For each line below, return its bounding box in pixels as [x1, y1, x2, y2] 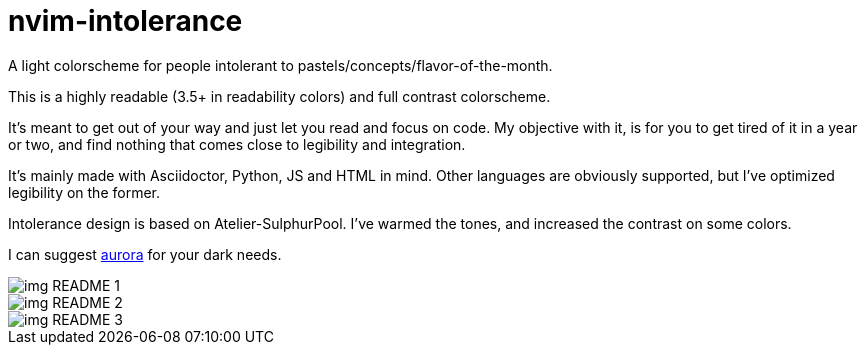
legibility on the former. [8, 183, 161, 201]
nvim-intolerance [8, 4, 243, 38]
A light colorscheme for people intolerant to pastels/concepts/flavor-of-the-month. [8, 56, 553, 74]
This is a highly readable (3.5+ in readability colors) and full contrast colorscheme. [8, 87, 551, 105]
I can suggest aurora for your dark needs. [8, 245, 282, 263]
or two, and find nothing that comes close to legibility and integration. [8, 135, 466, 153]
